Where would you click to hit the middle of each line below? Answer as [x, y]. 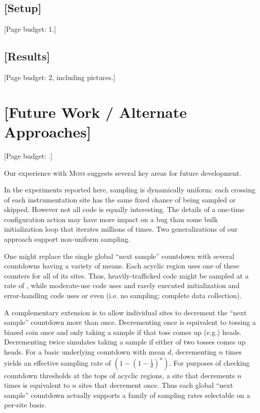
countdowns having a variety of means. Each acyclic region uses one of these [122, 266]
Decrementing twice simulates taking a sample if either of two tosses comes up [125, 342]
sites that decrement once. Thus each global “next [156, 385]
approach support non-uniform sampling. [67, 239]
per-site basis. [25, 405]
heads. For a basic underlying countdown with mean [85, 352]
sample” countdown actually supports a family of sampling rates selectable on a [127, 395]
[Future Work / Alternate [95, 112]
